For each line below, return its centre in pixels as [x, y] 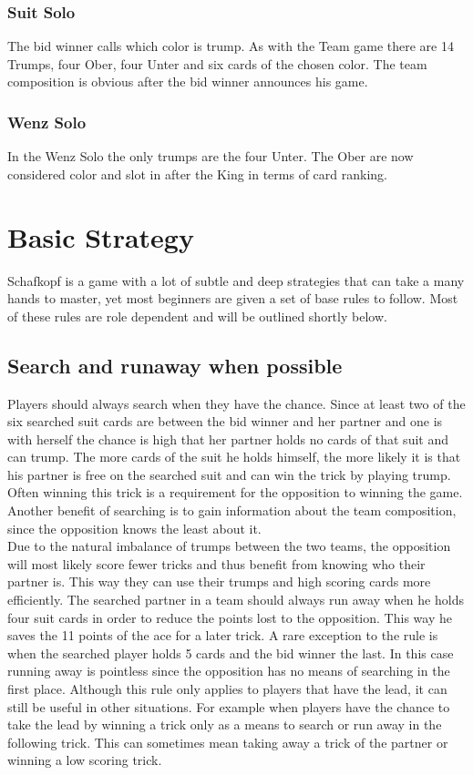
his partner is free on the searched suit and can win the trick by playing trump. [229, 474]
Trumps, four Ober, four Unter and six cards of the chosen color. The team [217, 63]
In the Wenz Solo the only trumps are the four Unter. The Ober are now [211, 156]
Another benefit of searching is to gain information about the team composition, [232, 510]
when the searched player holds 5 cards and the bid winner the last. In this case [231, 653]
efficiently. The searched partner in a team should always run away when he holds [236, 600]
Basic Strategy [101, 236]
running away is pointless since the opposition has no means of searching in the [229, 671]
